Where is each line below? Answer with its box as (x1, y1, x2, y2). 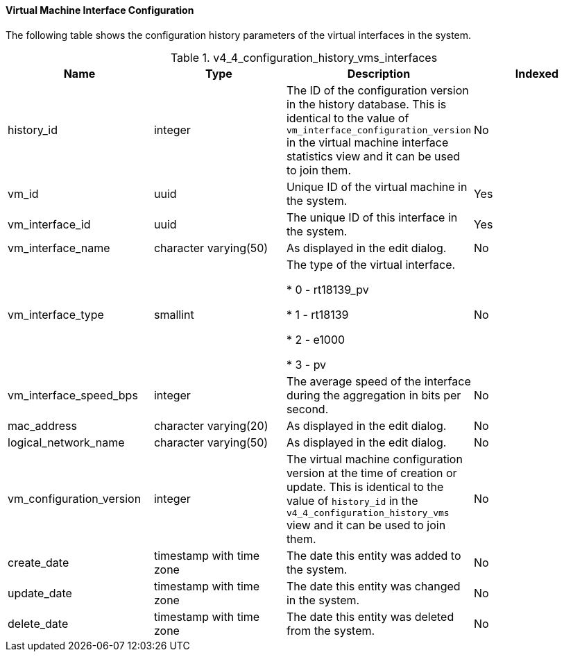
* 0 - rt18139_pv (286, 282, 369, 297)
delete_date (8, 616, 69, 631)
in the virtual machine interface (286, 135, 449, 149)
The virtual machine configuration (286, 451, 463, 466)
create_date (8, 555, 69, 569)
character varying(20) (153, 418, 268, 433)
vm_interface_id (8, 217, 91, 231)
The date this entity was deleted (286, 609, 454, 624)
